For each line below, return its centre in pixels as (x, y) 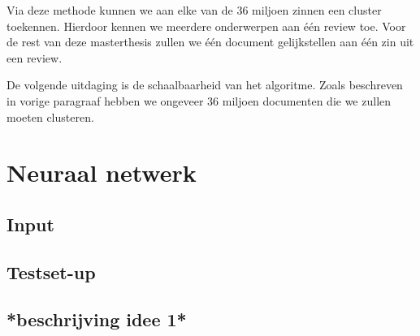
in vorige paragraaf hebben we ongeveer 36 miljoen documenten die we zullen (199, 100)
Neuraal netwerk (102, 172)
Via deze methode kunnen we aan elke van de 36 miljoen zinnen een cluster (194, 10)
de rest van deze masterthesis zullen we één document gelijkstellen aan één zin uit (210, 42)
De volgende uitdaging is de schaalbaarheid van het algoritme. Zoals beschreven (205, 85)
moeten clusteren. (50, 116)
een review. (35, 57)
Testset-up (51, 271)
